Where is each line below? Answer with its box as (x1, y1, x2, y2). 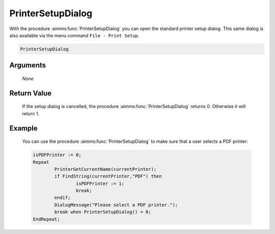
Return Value (9, 89, 52, 97)
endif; (54, 195, 71, 201)
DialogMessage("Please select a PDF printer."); (54, 202, 178, 207)
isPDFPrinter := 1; (75, 180, 125, 186)
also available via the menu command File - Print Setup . (9, 32, 140, 38)
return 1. (22, 110, 40, 117)
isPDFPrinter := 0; (33, 152, 81, 158)
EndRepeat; (33, 216, 60, 222)
